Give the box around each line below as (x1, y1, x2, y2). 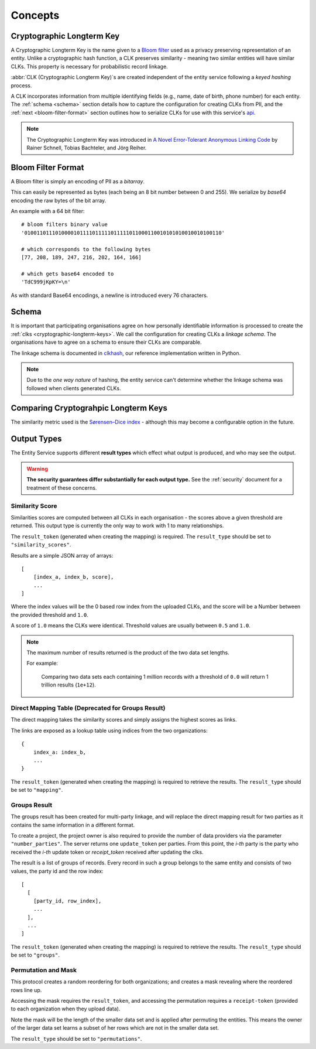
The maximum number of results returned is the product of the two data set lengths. (26, 649, 229, 656)
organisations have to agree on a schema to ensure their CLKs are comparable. (11, 339, 202, 346)
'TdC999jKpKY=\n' (21, 279, 71, 285)
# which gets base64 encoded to (21, 270, 114, 277)
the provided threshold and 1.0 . (11, 611, 89, 618)
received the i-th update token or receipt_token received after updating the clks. (11, 848, 204, 855)
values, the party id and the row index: (11, 867, 104, 874)
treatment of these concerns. (26, 484, 97, 491)
